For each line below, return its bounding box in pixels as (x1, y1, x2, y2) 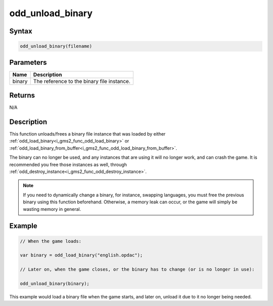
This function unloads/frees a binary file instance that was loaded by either (9, 131, 166, 137)
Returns (9, 91, 35, 100)
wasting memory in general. (23, 206, 81, 212)
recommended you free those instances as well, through (9, 161, 127, 167)
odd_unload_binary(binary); (20, 281, 89, 286)
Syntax (9, 27, 32, 35)
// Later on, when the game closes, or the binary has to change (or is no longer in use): (20, 267, 255, 273)
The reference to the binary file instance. (33, 77, 131, 84)
